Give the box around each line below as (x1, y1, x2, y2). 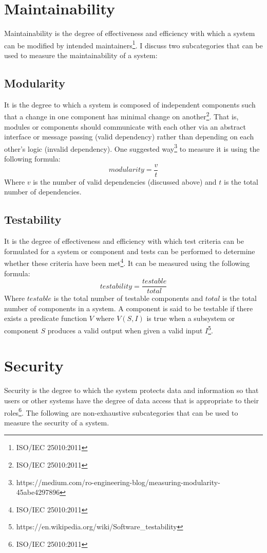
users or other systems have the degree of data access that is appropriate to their (4, 395, 259, 405)
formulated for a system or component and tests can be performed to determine (4, 245, 255, 256)
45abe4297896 (16, 487, 60, 497)
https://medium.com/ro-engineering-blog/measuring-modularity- (16, 476, 220, 487)
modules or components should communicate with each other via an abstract (4, 121, 246, 132)
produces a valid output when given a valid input (47, 325, 203, 335)
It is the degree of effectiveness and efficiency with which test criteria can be (4, 236, 244, 246)
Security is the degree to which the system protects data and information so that (4, 385, 259, 396)
